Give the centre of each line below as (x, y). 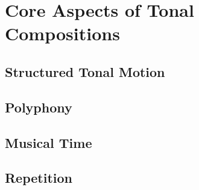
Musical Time (49, 142)
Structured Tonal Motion (85, 71)
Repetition (39, 178)
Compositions (62, 33)
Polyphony (39, 107)
